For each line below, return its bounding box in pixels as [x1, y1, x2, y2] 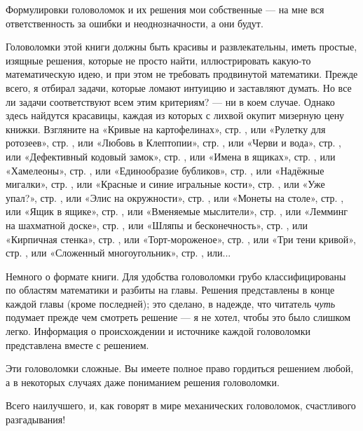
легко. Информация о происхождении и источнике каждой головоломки [6, 324, 310, 338]
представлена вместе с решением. [6, 337, 149, 352]
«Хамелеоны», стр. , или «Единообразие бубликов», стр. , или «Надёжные [6, 163, 324, 177]
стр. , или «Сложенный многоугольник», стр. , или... [6, 245, 231, 260]
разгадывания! [6, 412, 66, 427]
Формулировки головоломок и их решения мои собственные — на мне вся [6, 2, 324, 16]
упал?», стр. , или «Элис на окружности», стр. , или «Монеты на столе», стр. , [6, 190, 344, 205]
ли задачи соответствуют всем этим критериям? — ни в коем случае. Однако [6, 94, 335, 109]
